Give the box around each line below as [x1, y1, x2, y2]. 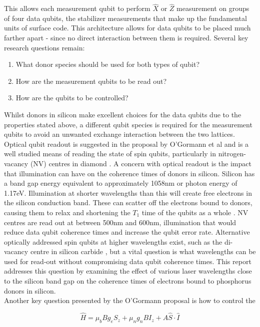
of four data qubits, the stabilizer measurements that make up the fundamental [4, 12, 247, 23]
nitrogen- [218, 148, 246, 159]
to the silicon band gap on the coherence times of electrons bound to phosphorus [4, 276, 251, 286]
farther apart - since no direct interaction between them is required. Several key [4, 32, 248, 42]
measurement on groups [176, 3, 249, 13]
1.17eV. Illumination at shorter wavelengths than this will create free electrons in [4, 187, 252, 198]
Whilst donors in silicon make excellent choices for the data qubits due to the [4, 109, 241, 119]
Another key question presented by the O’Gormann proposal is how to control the [4, 295, 255, 306]
